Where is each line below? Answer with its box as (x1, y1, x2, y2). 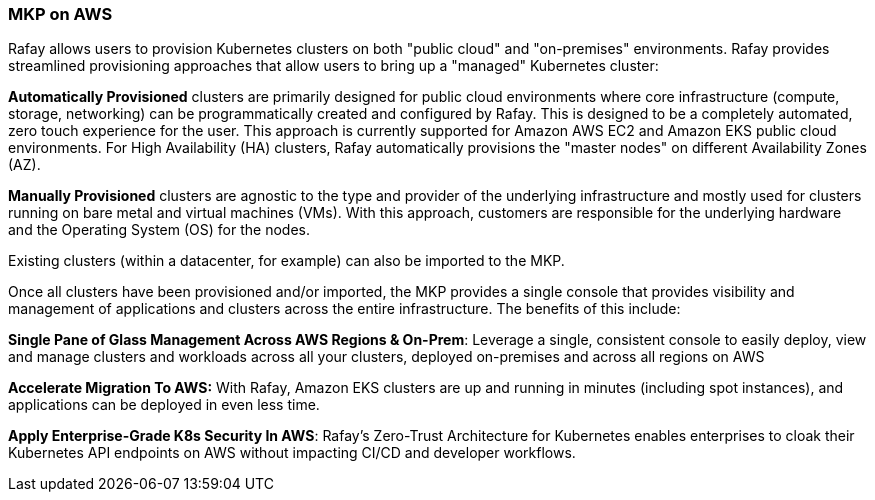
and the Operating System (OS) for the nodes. (8, 221, 310, 239)
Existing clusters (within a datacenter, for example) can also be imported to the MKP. (8, 252, 565, 270)
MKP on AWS (8, 4, 113, 24)
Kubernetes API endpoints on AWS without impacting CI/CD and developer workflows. (8, 444, 576, 462)
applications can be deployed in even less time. (8, 396, 320, 414)
